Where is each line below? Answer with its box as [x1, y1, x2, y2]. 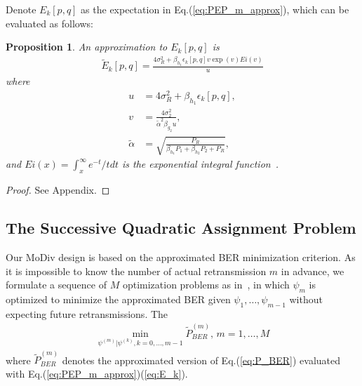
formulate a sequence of [6, 277, 107, 292]
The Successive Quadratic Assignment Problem [6, 217, 356, 239]
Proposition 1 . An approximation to [6, 39, 168, 54]
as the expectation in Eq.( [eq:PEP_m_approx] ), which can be [81, 2, 349, 16]
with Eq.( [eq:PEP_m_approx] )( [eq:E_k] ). [6, 366, 188, 380]
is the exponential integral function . [121, 157, 279, 171]
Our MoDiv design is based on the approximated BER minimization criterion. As [6, 249, 356, 264]
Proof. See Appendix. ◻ [6, 182, 110, 197]
